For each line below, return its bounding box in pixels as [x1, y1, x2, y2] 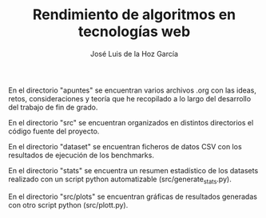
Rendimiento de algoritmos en [32, 6, 236, 24]
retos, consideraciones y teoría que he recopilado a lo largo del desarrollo [8, 93, 252, 103]
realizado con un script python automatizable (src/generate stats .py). [8, 174, 232, 185]
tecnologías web [77, 22, 191, 41]
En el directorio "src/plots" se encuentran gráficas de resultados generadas [8, 192, 258, 201]
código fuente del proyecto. [8, 126, 100, 136]
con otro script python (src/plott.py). [8, 200, 129, 209]
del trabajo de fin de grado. [8, 102, 98, 112]
